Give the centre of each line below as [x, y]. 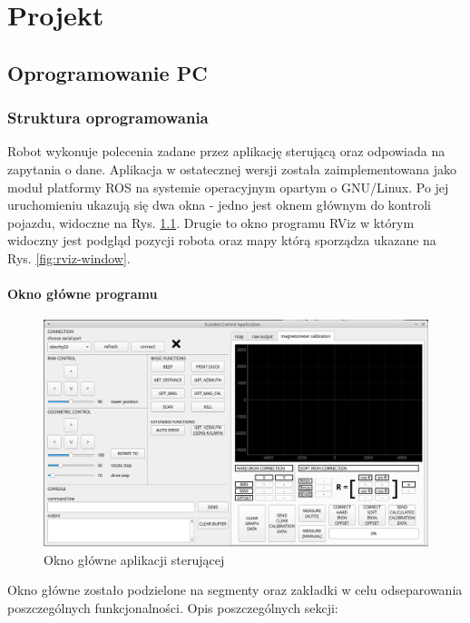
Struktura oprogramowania [108, 118]
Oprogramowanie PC [108, 72]
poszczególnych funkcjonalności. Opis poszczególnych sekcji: [173, 607]
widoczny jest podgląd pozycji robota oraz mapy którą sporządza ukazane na [222, 240]
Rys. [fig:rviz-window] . [69, 257]
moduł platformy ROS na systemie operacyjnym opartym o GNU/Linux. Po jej [228, 187]
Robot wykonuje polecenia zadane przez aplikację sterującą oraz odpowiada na [226, 151]
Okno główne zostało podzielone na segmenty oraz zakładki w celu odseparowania [235, 590]
